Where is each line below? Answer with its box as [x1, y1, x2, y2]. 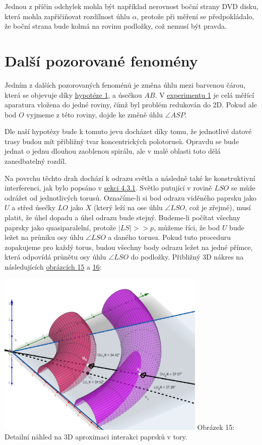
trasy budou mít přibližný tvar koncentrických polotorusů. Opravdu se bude [5, 136, 239, 146]
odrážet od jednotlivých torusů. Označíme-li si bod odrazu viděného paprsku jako [5, 192, 256, 203]
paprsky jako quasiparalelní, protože [5, 222, 116, 232]
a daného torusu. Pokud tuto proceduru [108, 232, 231, 242]
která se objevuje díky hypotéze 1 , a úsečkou [5, 89, 142, 100]
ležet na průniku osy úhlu [5, 232, 84, 242]
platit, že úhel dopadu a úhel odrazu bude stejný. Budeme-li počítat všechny [5, 212, 240, 223]
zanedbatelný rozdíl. [5, 156, 67, 166]
